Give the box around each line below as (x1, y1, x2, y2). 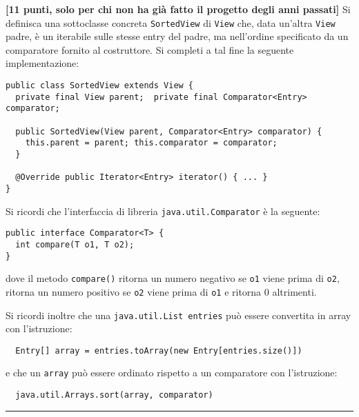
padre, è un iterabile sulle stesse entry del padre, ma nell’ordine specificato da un (6, 29, 349, 43)
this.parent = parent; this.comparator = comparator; (25, 138, 278, 148)
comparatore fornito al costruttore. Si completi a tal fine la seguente (6, 42, 294, 57)
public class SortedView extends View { (6, 81, 194, 91)
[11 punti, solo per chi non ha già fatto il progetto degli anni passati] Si (6, 2, 351, 16)
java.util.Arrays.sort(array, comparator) (15, 390, 213, 400)
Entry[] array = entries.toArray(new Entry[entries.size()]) (15, 345, 302, 356)
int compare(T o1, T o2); (15, 239, 135, 250)
